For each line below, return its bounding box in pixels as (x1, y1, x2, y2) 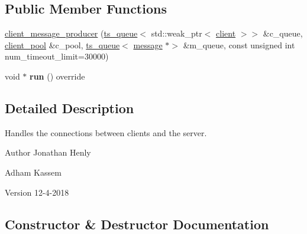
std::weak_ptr (151, 27, 202, 39)
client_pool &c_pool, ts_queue (5, 38, 120, 51)
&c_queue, (263, 27, 303, 39)
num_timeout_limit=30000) (5, 50, 109, 62)
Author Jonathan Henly (5, 146, 91, 159)
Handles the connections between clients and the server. (5, 126, 207, 139)
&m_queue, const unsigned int (183, 38, 295, 51)
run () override (30, 70, 85, 82)
